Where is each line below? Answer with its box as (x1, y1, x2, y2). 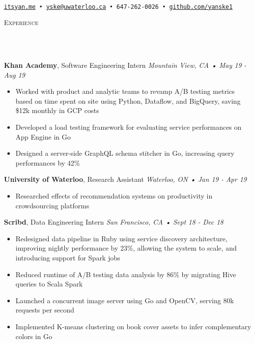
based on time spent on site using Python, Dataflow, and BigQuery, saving (15, 95, 241, 106)
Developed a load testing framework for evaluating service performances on (15, 122, 242, 132)
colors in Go (15, 331, 52, 341)
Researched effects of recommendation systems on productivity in (15, 190, 213, 200)
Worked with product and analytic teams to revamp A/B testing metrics (15, 86, 235, 96)
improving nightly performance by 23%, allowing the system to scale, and (15, 243, 237, 253)
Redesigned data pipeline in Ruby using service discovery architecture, (15, 233, 227, 243)
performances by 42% (15, 157, 80, 168)
